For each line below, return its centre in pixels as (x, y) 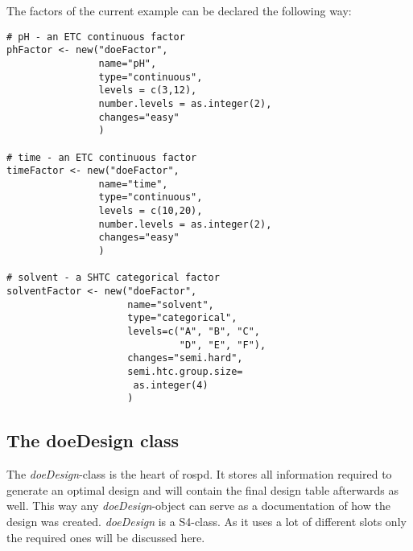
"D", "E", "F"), (223, 345)
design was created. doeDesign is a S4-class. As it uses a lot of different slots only (206, 521)
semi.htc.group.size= (185, 372)
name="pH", (128, 63)
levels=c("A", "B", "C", (194, 332)
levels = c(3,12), (148, 90)
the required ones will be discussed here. (106, 537)
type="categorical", (182, 318)
